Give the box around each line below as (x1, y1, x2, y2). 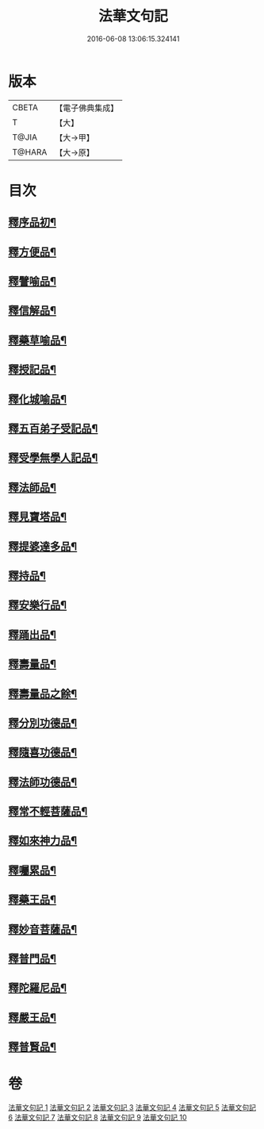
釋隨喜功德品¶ (8, 746, 78, 759)
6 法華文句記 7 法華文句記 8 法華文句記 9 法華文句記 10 (8, 1112, 188, 1123)
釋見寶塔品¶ (8, 510, 67, 524)
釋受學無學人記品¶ (8, 451, 98, 465)
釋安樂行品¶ (8, 598, 67, 612)
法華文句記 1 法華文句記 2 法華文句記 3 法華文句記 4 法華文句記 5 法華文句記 (8, 1103, 256, 1112)
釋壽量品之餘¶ (8, 687, 78, 701)
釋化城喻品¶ (8, 392, 67, 405)
